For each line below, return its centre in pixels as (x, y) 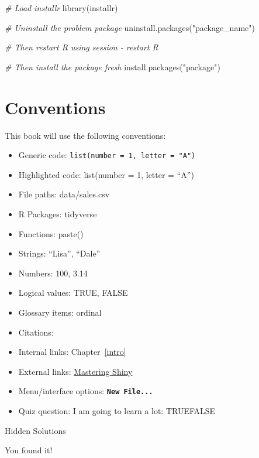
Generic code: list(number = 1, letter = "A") (107, 155)
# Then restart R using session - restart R (82, 47)
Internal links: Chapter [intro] (72, 352)
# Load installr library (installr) (61, 8)
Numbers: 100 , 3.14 (53, 273)
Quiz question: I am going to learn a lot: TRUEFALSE (117, 410)
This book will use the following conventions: (85, 135)
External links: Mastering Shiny (75, 371)
